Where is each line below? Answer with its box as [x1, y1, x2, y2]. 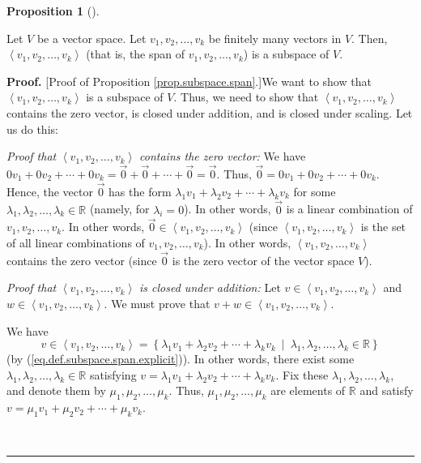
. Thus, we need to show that [173, 88, 319, 105]
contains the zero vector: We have [139, 148, 306, 165]
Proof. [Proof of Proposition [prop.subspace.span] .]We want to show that [6, 72, 372, 89]
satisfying [89, 366, 137, 383]
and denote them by [6, 382, 106, 399]
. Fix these [275, 366, 329, 383]
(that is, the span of [86, 45, 185, 62]
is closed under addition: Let [139, 279, 281, 296]
